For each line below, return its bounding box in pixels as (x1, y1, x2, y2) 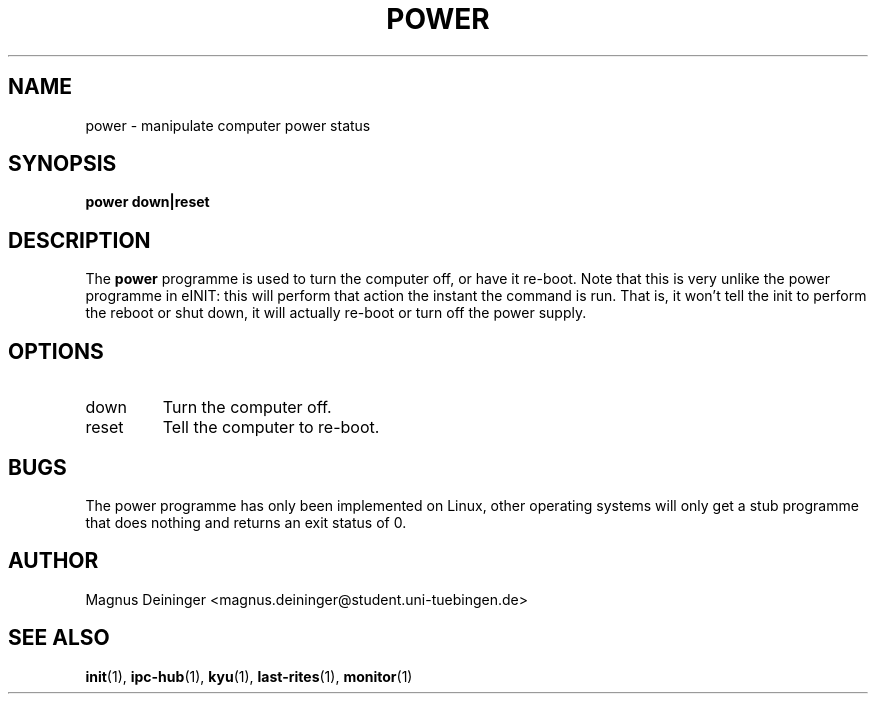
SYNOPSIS (8, 151, 117, 177)
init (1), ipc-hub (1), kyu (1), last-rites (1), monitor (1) (85, 667, 413, 685)
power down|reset (85, 193, 210, 211)
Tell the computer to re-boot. (162, 417, 380, 438)
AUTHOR (8, 548, 99, 574)
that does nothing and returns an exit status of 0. (85, 513, 407, 531)
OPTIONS (8, 338, 104, 364)
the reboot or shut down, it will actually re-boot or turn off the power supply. (85, 304, 587, 322)
